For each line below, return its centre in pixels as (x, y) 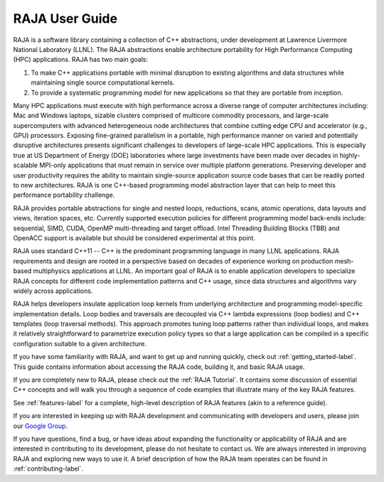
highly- (350, 155)
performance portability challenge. (64, 195)
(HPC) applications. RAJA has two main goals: (81, 60)
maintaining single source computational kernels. (103, 82)
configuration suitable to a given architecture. (80, 343)
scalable (26, 165)
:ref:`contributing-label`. (48, 468)
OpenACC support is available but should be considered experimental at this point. (134, 237)
